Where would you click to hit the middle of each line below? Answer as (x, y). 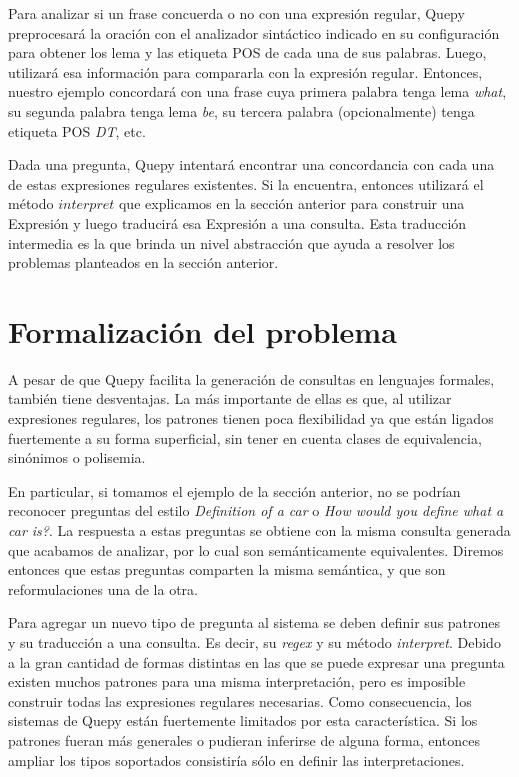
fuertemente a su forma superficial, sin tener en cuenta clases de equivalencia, (245, 437)
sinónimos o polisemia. (77, 457)
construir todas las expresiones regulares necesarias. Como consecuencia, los (240, 700)
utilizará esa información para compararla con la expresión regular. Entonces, (245, 71)
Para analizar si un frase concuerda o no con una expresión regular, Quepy (236, 13)
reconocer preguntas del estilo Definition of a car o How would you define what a (256, 510)
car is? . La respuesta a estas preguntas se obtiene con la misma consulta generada (259, 530)
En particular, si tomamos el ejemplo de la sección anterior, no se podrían (234, 490)
